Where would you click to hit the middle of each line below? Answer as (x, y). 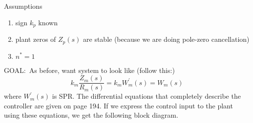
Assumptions (23, 6)
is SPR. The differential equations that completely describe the (146, 96)
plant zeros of (36, 39)
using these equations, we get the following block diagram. (91, 115)
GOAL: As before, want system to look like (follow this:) (89, 70)
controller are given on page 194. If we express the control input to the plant (118, 105)
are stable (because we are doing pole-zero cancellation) (166, 39)
